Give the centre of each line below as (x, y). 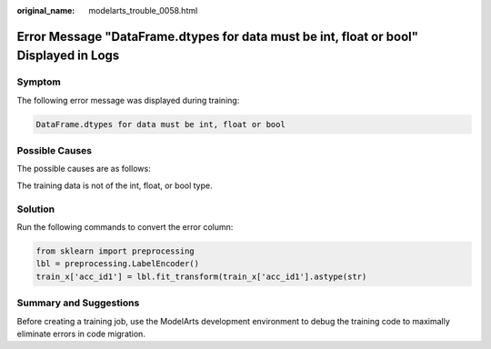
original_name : (46, 10)
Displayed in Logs (68, 56)
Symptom (39, 82)
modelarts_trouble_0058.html (143, 10)
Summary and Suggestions (78, 303)
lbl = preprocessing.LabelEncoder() (118, 264)
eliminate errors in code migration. (81, 334)
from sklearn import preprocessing (115, 251)
